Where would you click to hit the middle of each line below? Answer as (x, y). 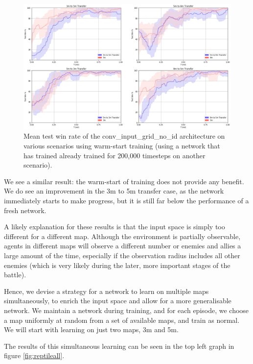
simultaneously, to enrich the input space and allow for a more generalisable (118, 301)
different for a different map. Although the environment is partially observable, (122, 236)
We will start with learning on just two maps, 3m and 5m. (91, 329)
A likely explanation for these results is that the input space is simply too (115, 227)
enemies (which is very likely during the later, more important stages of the (117, 265)
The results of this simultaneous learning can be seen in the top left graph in (119, 346)
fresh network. (25, 210)
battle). (15, 275)
